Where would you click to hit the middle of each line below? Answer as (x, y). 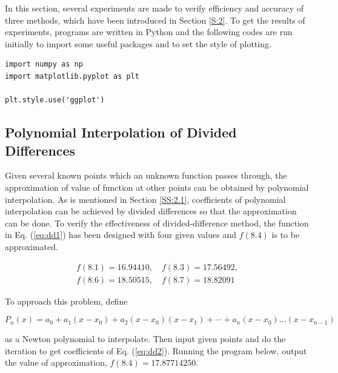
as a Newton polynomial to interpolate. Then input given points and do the (145, 339)
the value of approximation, (56, 362)
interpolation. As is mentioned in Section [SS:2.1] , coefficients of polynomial (145, 199)
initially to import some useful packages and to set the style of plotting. (138, 43)
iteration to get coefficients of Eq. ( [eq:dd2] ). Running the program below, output (156, 350)
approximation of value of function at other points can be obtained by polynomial (157, 187)
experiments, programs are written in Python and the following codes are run (149, 32)
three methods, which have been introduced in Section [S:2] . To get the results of (155, 20)
